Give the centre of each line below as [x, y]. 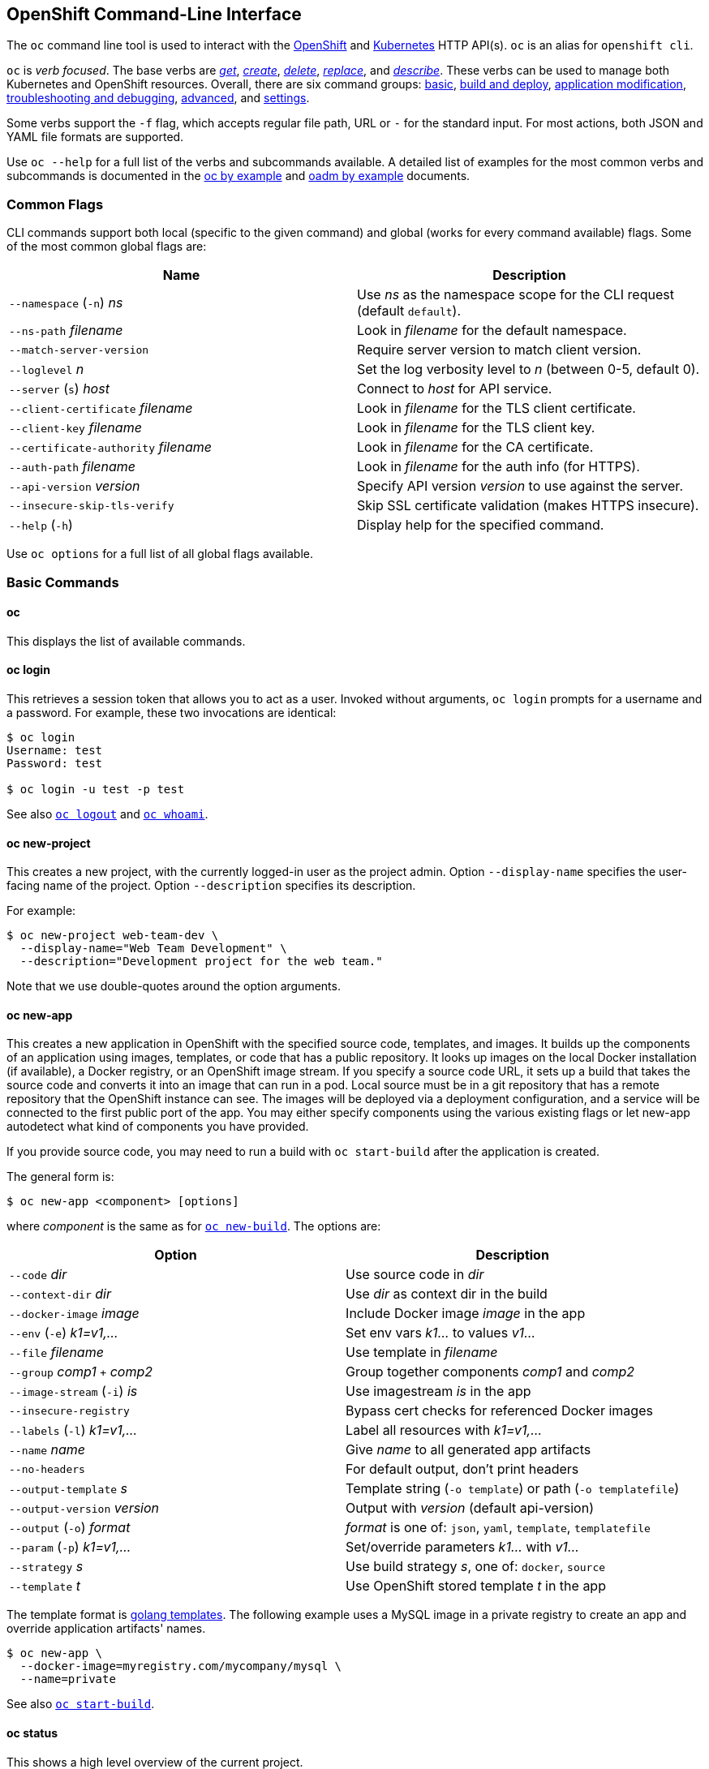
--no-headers [47, 1469]
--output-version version [84, 1508]
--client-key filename [75, 428]
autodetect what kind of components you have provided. [158, 1127]
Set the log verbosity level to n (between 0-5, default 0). [529, 369]
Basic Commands [63, 582]
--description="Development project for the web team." [201, 962]
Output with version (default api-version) [470, 1508]
